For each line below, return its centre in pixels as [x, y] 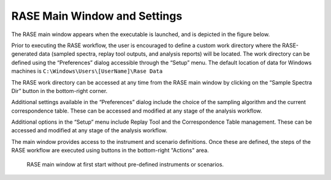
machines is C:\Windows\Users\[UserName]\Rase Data [87, 71]
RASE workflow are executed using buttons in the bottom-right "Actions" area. [110, 151]
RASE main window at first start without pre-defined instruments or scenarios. [125, 164]
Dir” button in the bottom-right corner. [59, 91]
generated [25, 54]
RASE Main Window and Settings [97, 16]
